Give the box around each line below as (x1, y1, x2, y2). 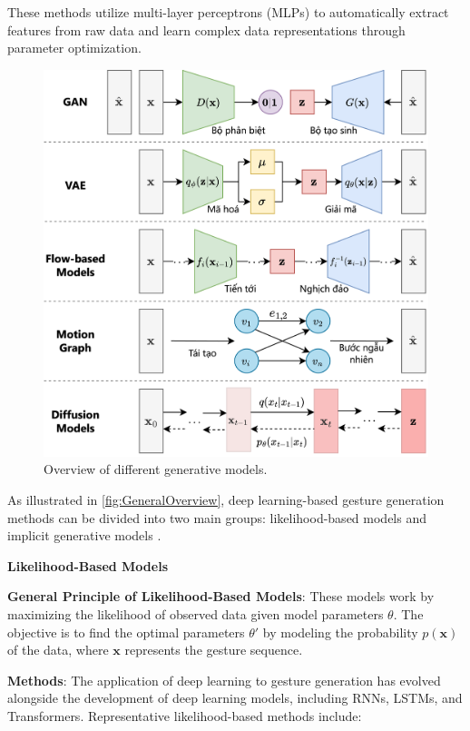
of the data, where (7, 640, 109, 659)
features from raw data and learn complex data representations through (7, 20, 406, 39)
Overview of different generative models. (44, 459, 268, 479)
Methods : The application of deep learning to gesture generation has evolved (7, 670, 441, 689)
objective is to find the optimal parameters (7, 622, 245, 641)
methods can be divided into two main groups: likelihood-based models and (7, 508, 426, 527)
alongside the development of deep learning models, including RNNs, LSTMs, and (7, 688, 463, 707)
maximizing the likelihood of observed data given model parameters (7, 605, 384, 624)
